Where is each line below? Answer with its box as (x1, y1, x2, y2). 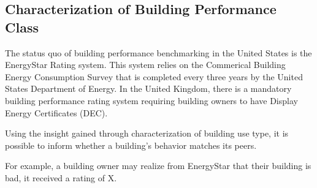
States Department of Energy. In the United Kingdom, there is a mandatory (5, 82, 292, 95)
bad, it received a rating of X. (5, 171, 117, 184)
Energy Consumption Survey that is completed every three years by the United (5, 70, 303, 83)
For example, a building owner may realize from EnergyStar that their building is (5, 159, 311, 172)
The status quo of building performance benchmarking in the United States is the (5, 46, 312, 59)
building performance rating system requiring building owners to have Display (5, 94, 298, 107)
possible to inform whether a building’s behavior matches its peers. (5, 138, 257, 151)
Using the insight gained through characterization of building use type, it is (5, 127, 289, 140)
